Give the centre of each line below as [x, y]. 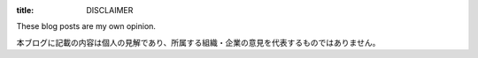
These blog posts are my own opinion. [86, 26]
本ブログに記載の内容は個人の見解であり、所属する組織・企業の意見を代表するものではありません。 [198, 42]
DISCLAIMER [110, 10]
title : [25, 10]
